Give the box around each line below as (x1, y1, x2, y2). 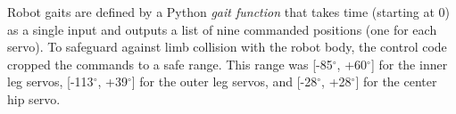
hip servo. (7, 89, 61, 108)
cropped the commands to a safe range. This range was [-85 (7, 54, 333, 73)
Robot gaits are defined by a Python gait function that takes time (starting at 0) (7, 3, 451, 20)
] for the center (355, 72, 437, 91)
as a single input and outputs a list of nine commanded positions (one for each (7, 20, 437, 38)
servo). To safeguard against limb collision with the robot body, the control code (7, 37, 447, 56)
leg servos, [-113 (7, 72, 94, 91)
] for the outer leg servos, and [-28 (131, 72, 318, 91)
